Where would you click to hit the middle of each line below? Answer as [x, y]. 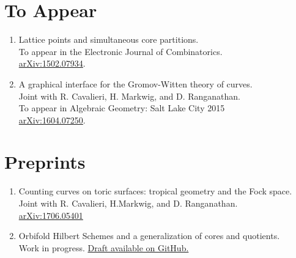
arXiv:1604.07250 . [52, 120]
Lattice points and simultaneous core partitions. [109, 39]
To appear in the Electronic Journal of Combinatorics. [120, 51]
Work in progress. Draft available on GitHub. [104, 247]
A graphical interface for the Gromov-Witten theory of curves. [135, 83]
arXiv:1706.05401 [51, 215]
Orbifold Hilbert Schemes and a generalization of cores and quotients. [149, 236]
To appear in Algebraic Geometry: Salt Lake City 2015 [122, 108]
